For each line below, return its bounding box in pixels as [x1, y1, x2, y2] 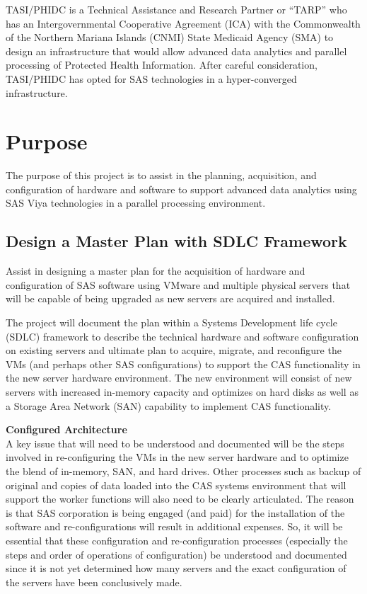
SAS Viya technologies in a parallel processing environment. [6, 195, 266, 210]
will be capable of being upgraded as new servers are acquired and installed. [6, 291, 335, 306]
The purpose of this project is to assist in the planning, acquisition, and [6, 168, 317, 183]
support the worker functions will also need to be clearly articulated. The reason [6, 491, 354, 506]
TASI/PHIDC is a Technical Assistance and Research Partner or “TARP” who [6, 2, 347, 16]
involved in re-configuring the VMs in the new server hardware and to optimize [6, 450, 349, 464]
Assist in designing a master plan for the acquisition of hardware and [6, 263, 305, 278]
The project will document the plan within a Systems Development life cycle [6, 315, 337, 330]
